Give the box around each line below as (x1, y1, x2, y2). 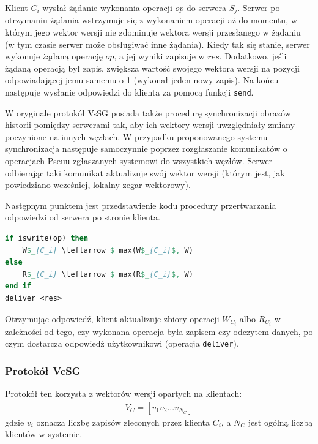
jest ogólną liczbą (248, 415, 313, 428)
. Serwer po (237, 1, 280, 13)
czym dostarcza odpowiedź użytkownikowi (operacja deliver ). (5, 337, 239, 350)
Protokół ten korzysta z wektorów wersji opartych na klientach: (5, 387, 242, 400)
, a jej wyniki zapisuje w (114, 50, 205, 62)
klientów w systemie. (5, 427, 83, 440)
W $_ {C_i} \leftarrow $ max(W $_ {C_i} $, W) (22, 246, 193, 255)
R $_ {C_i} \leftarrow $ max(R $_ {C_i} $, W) (22, 269, 193, 279)
